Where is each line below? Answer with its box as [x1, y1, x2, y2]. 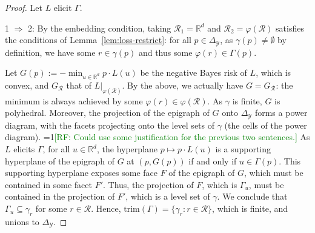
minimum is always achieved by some [5, 94, 143, 107]
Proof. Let [5, 1, 42, 13]
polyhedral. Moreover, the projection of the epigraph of [5, 106, 210, 119]
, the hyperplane [96, 143, 157, 155]
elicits [13, 143, 35, 155]
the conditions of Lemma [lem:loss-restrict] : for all [5, 33, 191, 46]
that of [66, 78, 92, 91]
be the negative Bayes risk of [140, 66, 247, 79]
